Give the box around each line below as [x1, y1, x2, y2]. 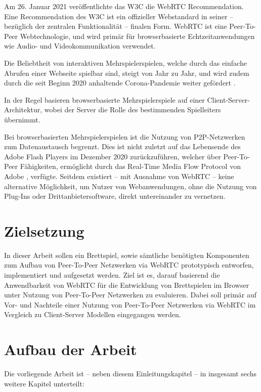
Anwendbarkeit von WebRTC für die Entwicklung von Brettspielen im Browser [4, 279, 249, 290]
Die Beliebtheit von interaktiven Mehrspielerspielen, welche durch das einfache [4, 57, 247, 68]
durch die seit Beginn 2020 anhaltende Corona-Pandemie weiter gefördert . [4, 77, 236, 88]
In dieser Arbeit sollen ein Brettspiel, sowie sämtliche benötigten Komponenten [4, 249, 249, 260]
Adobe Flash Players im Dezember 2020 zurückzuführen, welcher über [4, 151, 221, 161]
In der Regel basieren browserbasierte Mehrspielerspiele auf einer [4, 94, 205, 105]
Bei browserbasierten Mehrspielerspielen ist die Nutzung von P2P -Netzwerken [4, 131, 245, 142]
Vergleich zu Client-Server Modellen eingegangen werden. [4, 309, 181, 320]
